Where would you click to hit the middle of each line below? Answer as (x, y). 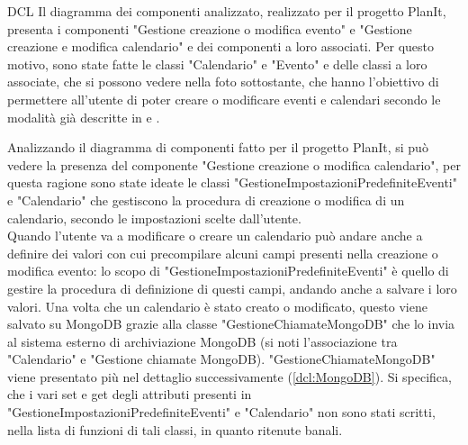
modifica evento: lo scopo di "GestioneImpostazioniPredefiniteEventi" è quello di (228, 271)
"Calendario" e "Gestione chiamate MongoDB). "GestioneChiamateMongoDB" (221, 359)
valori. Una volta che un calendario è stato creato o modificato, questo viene (217, 306)
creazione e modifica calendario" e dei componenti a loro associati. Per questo (220, 46)
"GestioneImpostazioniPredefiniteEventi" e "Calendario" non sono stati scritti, (221, 412)
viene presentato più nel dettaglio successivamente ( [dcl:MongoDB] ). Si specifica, (229, 376)
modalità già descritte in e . (84, 117)
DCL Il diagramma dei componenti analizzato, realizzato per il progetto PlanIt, (227, 11)
